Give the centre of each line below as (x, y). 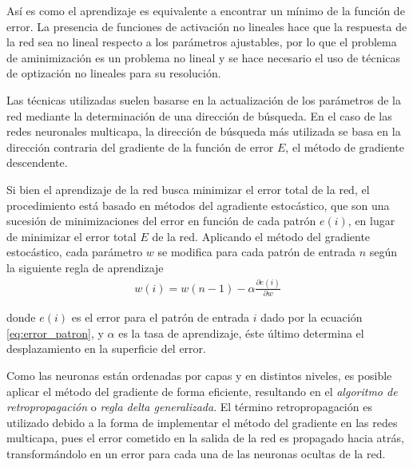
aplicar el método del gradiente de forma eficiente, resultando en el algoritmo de (202, 391)
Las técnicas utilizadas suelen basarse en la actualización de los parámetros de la (204, 99)
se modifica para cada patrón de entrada (257, 252)
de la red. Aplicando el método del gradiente (261, 236)
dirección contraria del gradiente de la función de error (140, 146)
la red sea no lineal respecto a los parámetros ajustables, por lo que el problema (202, 42)
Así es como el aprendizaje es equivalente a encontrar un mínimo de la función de (206, 10)
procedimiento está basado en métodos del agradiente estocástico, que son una (198, 205)
